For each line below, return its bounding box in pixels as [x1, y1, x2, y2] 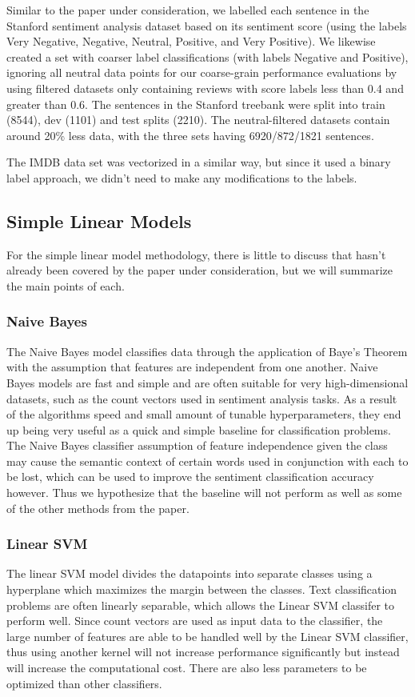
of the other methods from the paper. [6, 499, 190, 516]
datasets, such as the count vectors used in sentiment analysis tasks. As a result [6, 390, 397, 407]
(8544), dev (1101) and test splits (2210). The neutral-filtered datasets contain [6, 111, 390, 128]
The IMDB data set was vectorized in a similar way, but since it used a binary [6, 154, 391, 170]
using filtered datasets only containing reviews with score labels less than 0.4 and [6, 79, 404, 96]
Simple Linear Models [6, 208, 192, 233]
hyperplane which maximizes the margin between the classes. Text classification [6, 581, 397, 598]
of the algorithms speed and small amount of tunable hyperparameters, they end [6, 406, 401, 423]
